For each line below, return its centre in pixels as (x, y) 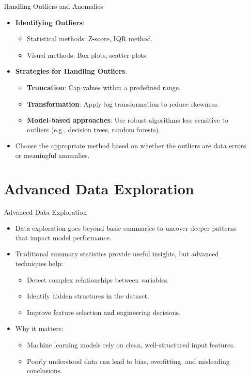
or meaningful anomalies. (52, 155)
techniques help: (39, 263)
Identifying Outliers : (50, 22)
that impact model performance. (63, 237)
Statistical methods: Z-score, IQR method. (90, 39)
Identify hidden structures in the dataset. (88, 296)
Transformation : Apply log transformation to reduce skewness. (123, 103)
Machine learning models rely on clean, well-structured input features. (131, 345)
